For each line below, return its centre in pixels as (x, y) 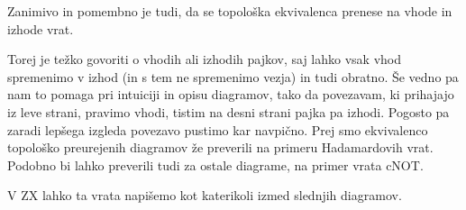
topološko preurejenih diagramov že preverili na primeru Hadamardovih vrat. (220, 147)
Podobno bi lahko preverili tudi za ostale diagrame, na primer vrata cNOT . (215, 164)
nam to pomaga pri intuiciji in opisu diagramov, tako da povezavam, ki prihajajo (231, 94)
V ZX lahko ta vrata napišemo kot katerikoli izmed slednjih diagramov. (205, 195)
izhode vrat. (41, 28)
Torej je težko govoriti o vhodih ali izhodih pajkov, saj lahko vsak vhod (205, 59)
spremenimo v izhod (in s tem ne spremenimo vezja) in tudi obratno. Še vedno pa (233, 76)
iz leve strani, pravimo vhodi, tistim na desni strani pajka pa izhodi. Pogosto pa (228, 111)
